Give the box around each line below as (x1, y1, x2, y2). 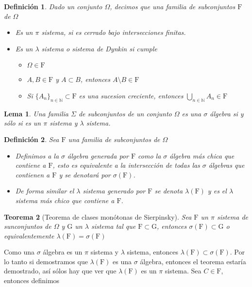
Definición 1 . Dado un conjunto (4, 1, 102, 11)
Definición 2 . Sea (4, 134, 59, 144)
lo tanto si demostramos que (4, 256, 88, 266)
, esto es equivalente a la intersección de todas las (52, 160, 200, 170)
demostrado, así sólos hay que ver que (4, 266, 117, 276)
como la (138, 150, 161, 160)
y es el (207, 186, 227, 196)
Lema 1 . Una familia (4, 108, 68, 118)
